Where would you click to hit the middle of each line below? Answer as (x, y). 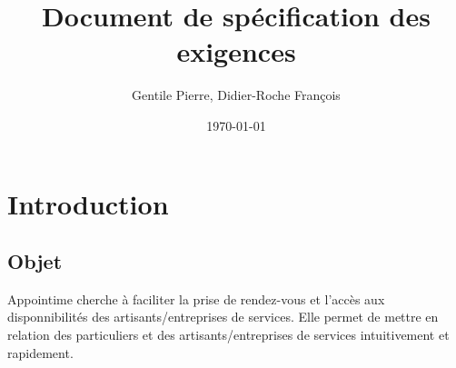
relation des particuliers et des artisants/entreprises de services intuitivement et (228, 335)
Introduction (88, 203)
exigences (236, 51)
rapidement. (40, 352)
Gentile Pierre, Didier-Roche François (236, 95)
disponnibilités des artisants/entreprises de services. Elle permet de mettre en (223, 317)
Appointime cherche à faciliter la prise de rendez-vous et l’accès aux (196, 298)
